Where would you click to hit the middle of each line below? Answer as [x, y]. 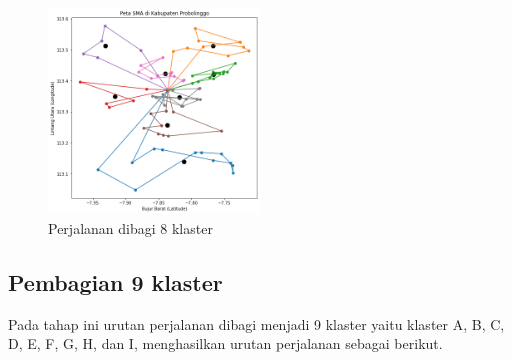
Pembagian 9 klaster [115, 281]
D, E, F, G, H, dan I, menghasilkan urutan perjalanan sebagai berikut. [225, 343]
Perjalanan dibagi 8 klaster [130, 227]
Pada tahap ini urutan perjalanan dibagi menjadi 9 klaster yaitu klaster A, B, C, [256, 323]
